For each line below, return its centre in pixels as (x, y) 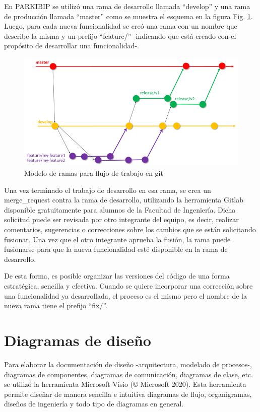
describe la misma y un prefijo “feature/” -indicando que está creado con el (120, 36)
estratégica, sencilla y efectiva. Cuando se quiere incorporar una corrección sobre (128, 286)
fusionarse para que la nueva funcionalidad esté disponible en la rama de (116, 249)
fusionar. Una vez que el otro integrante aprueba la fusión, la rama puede (117, 239)
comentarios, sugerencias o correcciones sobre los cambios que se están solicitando (130, 229)
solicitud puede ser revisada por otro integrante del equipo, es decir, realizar (121, 219)
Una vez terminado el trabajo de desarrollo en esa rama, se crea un (108, 190)
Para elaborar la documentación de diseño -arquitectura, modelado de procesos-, (128, 364)
